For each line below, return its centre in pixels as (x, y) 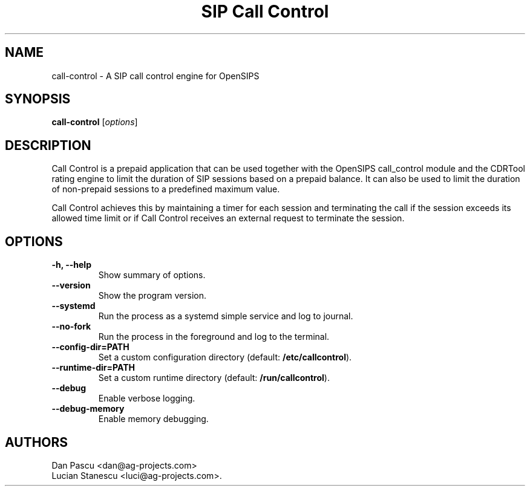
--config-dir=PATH (90, 347)
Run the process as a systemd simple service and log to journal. (226, 316)
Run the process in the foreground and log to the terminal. (214, 337)
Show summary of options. (152, 275)
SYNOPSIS (38, 99)
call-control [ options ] (95, 122)
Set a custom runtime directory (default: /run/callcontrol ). (214, 378)
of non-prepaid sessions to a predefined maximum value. (166, 189)
